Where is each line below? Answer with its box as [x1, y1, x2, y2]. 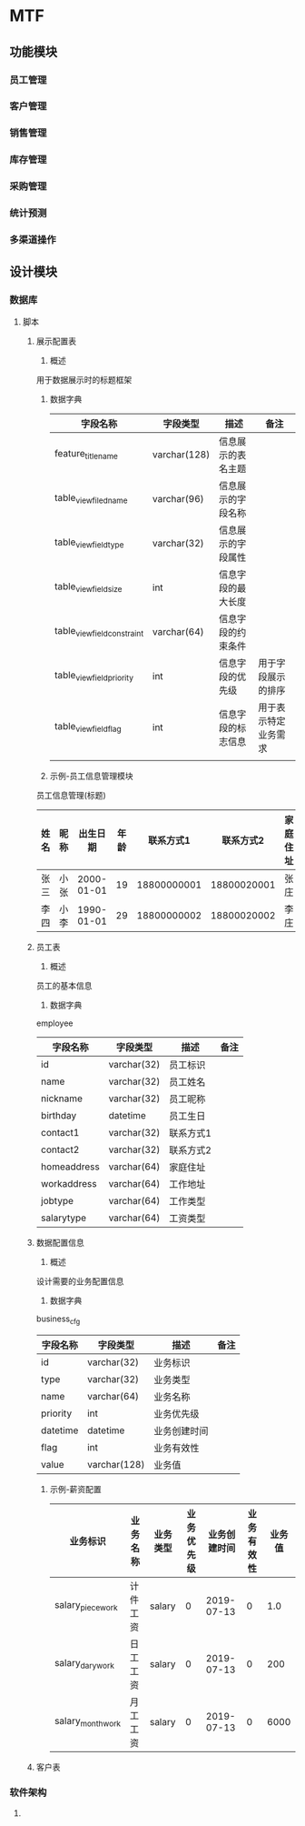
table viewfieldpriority [54, 669, 134, 683]
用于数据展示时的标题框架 [35, 374, 133, 385]
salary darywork [54, 1656, 115, 1671]
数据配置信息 [35, 1237, 84, 1248]
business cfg [35, 1313, 81, 1326]
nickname [40, 1092, 84, 1105]
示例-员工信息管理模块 [49, 770, 133, 781]
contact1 [40, 1126, 80, 1139]
